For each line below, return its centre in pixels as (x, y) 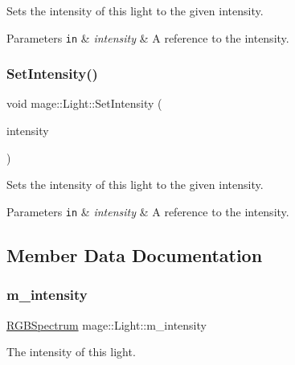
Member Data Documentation (135, 254)
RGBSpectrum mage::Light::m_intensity (107, 324)
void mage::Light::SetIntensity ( (84, 103)
